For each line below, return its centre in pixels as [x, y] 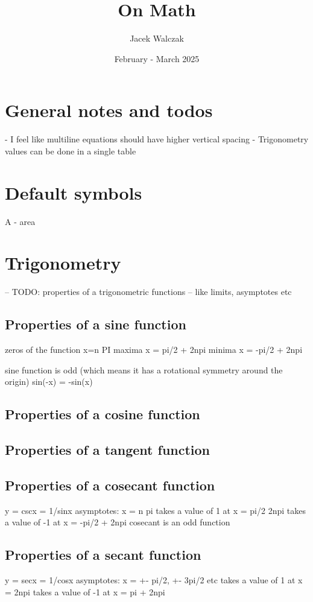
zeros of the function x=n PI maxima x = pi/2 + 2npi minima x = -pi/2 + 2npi [154, 350]
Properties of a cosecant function [110, 485]
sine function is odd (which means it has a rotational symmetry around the [144, 369]
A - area [20, 221]
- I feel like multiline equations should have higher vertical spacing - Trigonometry [157, 139]
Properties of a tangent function [108, 450]
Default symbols [74, 192]
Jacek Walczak [157, 38]
